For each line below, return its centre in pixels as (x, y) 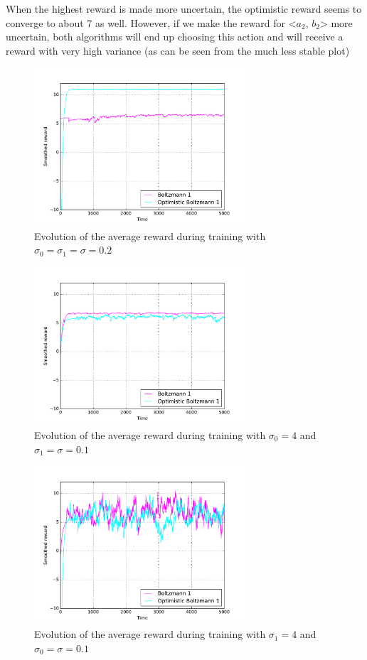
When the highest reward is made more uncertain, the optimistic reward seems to (184, 9)
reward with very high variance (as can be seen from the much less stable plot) (178, 50)
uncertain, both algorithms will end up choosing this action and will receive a (175, 37)
